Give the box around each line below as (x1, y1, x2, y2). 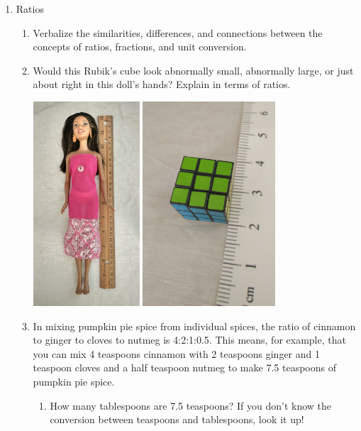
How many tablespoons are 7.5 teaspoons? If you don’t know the (50, 398, 332, 413)
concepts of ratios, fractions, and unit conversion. (33, 39, 247, 54)
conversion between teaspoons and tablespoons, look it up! (50, 412, 304, 427)
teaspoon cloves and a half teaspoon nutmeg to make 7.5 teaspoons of (33, 360, 336, 375)
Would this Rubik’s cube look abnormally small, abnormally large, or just (33, 62, 354, 77)
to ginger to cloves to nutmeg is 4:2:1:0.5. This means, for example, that (33, 332, 346, 347)
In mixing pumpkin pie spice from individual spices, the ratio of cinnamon (33, 318, 356, 333)
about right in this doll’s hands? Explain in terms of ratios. (33, 77, 291, 92)
